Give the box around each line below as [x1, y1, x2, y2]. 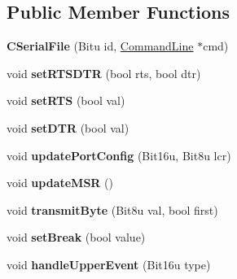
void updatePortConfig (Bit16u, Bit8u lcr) [7, 146, 231, 163]
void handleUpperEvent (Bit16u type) [7, 255, 211, 272]
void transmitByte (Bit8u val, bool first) [7, 201, 218, 218]
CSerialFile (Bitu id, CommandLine [7, 37, 194, 54]
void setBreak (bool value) [7, 229, 146, 246]
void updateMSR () [7, 174, 113, 191]
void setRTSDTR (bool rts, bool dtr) [7, 64, 201, 81]
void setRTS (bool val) [7, 92, 125, 109]
